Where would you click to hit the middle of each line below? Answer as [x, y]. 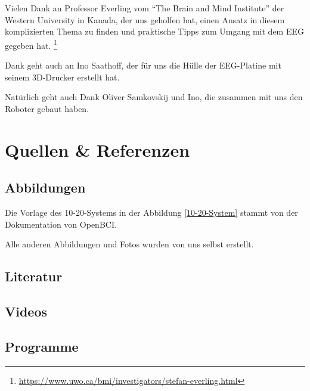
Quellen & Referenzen [97, 149]
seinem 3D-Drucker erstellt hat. [62, 77]
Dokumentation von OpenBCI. [61, 224]
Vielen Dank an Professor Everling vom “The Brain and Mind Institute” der [145, 8]
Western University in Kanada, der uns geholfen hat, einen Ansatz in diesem [145, 19]
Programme [42, 346]
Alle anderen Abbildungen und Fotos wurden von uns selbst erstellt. [129, 244]
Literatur [34, 276]
